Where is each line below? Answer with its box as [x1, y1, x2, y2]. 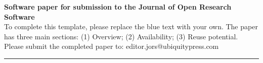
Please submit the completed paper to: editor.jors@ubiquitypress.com [4, 41, 219, 51]
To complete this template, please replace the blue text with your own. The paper [4, 21, 258, 32]
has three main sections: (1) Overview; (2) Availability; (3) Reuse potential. [4, 31, 238, 41]
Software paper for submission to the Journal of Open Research [4, 2, 232, 12]
